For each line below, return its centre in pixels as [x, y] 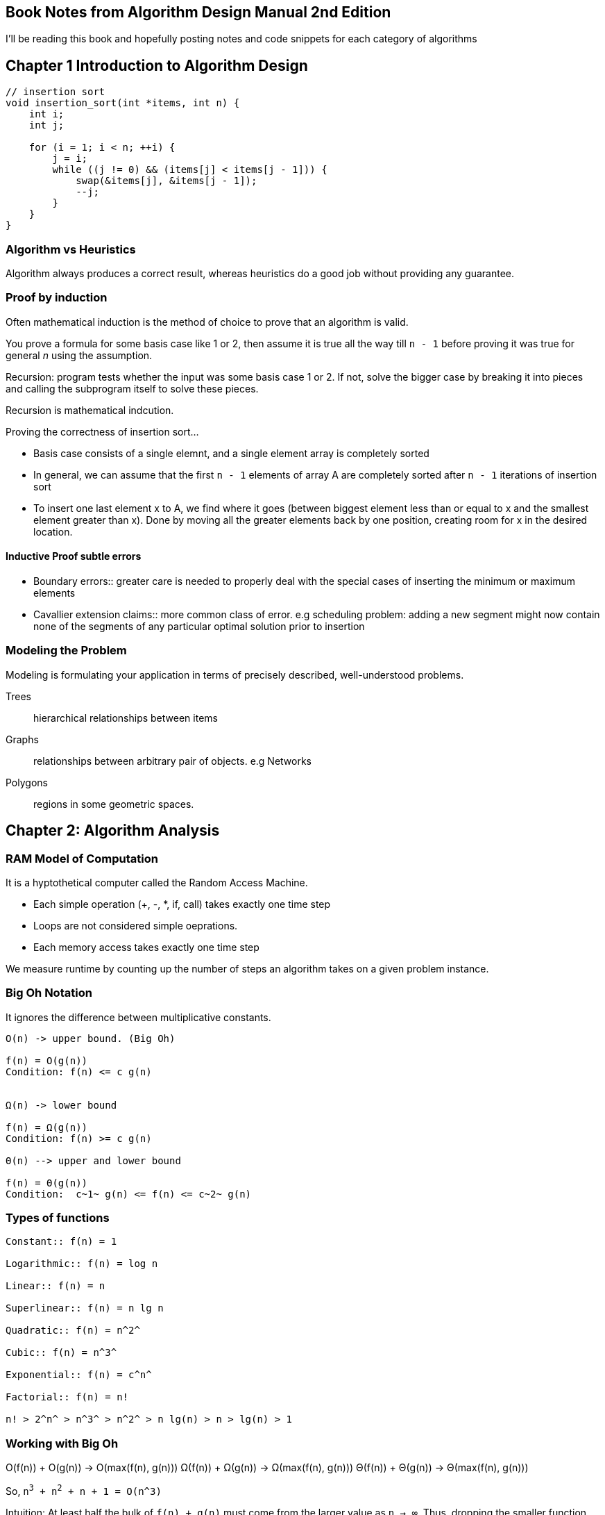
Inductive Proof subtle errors [74, 556]
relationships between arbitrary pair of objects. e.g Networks [173, 761]
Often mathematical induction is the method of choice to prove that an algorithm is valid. [207, 322]
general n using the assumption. [79, 355]
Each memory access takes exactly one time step [146, 947]
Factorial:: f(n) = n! [67, 1397]
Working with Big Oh [62, 1443]
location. [53, 531]
